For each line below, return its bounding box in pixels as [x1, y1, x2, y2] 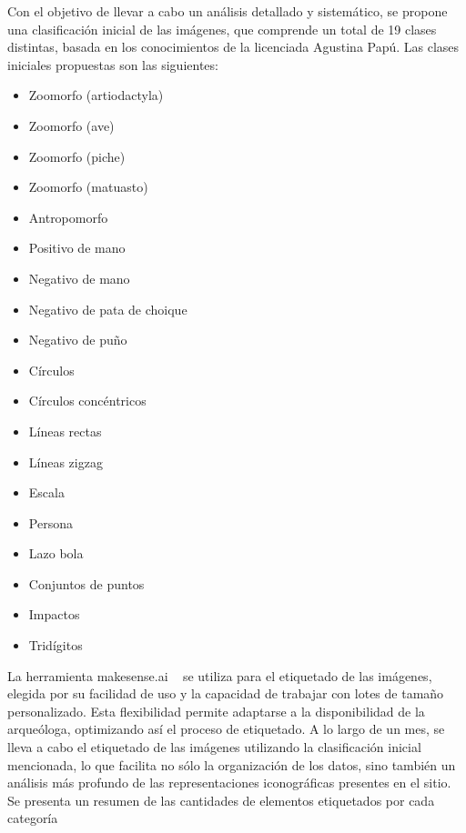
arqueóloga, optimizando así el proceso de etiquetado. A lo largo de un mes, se [7, 719, 445, 738]
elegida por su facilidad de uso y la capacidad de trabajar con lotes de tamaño [7, 684, 444, 703]
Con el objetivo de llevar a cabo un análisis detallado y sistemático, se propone [7, 2, 448, 20]
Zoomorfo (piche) [28, 146, 126, 166]
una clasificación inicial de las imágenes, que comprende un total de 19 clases [7, 19, 437, 38]
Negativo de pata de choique [28, 299, 187, 318]
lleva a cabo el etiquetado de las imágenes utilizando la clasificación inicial [7, 738, 421, 757]
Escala [28, 483, 65, 502]
